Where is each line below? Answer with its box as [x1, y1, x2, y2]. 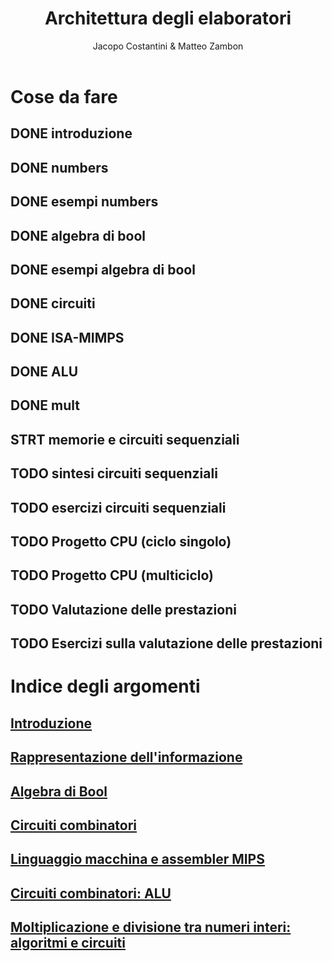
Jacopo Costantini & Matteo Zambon [92, 40, 244, 52]
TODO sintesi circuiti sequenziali [10, 465, 218, 482]
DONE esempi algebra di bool [10, 261, 196, 278]
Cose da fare [10, 85, 118, 108]
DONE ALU [10, 363, 79, 381]
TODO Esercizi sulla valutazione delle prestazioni [10, 635, 323, 652]
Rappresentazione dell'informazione [10, 749, 243, 766]
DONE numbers [10, 159, 109, 176]
